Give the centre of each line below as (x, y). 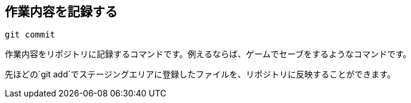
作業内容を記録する (61, 12)
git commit (30, 35)
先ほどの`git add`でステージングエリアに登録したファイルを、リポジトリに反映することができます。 (200, 74)
